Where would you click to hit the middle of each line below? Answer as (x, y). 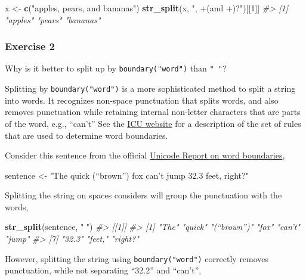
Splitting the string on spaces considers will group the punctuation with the (143, 195)
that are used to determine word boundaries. (86, 135)
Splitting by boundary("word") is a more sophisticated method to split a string (150, 88)
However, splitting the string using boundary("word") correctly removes (137, 258)
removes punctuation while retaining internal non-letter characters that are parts (153, 112)
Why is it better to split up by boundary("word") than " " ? (116, 68)
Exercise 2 (30, 46)
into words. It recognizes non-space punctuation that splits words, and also (142, 100)
